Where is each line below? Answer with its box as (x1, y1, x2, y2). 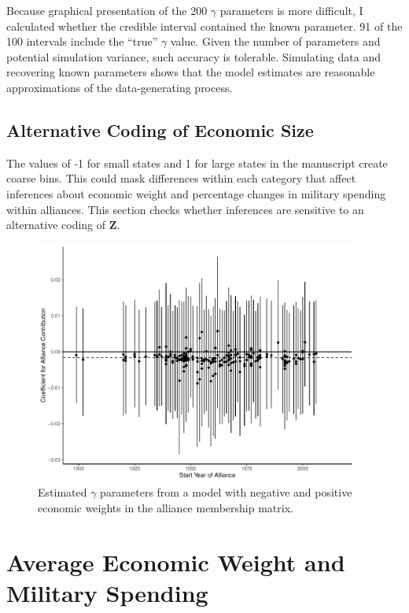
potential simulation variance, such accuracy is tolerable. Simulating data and (6, 48, 381, 65)
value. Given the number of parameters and (170, 33, 381, 50)
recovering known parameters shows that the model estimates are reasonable (6, 64, 375, 80)
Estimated (38, 484, 87, 500)
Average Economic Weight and (6, 545, 345, 578)
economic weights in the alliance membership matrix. (38, 500, 293, 516)
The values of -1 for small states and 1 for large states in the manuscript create (6, 154, 388, 171)
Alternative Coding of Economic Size (6, 117, 314, 142)
